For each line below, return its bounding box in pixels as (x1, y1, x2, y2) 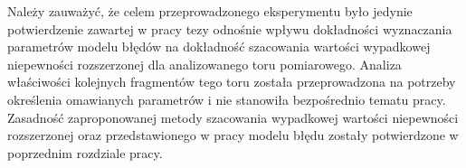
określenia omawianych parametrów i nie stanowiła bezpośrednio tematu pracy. (7, 89, 446, 108)
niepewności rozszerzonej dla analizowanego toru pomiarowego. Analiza (7, 54, 402, 73)
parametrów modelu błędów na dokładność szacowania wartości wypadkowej (7, 37, 431, 56)
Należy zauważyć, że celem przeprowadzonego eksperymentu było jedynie (7, 2, 413, 20)
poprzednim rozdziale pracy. (7, 143, 163, 162)
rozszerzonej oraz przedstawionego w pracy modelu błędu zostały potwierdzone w (7, 126, 459, 145)
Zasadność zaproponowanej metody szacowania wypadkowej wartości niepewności (7, 107, 459, 126)
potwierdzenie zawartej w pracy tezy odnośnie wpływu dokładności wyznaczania (7, 19, 452, 38)
